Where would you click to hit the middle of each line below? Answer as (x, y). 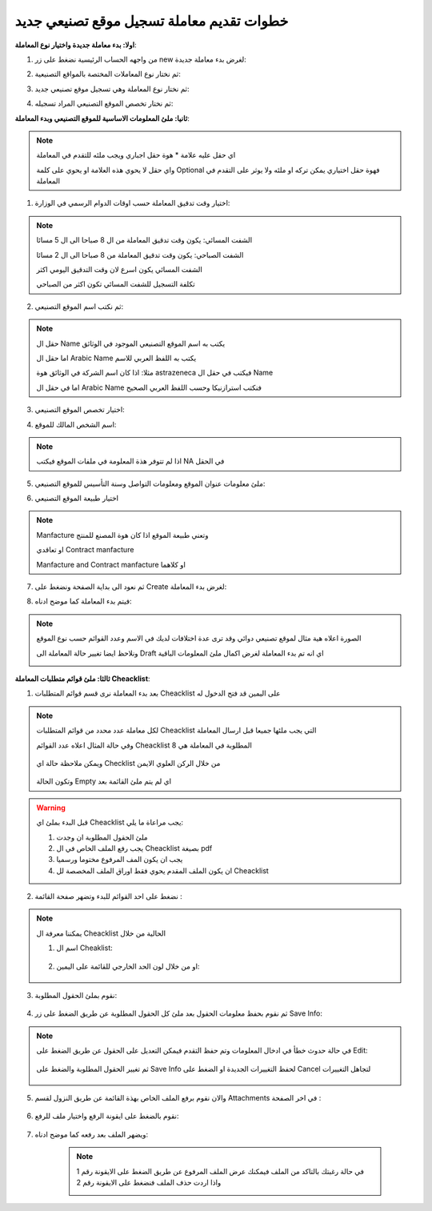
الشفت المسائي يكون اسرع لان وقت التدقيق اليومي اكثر (120, 270)
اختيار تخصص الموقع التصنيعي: (80, 410)
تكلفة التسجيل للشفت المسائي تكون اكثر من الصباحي (116, 284)
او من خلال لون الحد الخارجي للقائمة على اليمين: (128, 966)
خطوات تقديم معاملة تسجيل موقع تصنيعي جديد (152, 21)
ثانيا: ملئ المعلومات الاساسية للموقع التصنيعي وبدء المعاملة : (102, 118)
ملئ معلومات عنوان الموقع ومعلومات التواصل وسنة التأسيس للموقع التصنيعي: (150, 483)
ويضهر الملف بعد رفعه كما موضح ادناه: (92, 1134)
